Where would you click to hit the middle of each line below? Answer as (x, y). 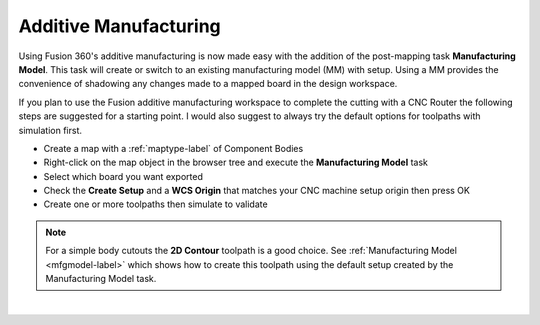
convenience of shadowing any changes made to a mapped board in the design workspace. (208, 84)
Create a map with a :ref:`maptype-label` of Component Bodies (173, 148)
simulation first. (50, 130)
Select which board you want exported (123, 176)
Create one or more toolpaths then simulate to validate (156, 204)
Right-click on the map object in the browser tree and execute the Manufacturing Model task (236, 162)
